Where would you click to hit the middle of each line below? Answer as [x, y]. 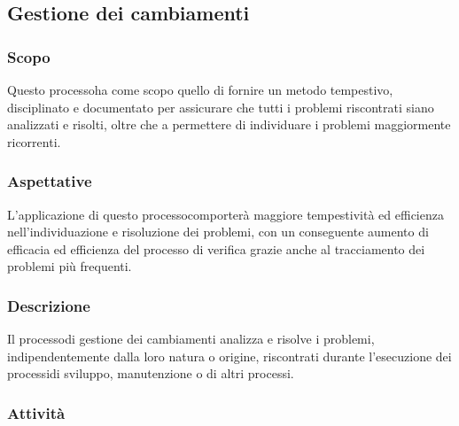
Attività [36, 412]
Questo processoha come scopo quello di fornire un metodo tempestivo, [200, 89]
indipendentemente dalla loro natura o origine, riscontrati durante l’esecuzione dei [229, 356]
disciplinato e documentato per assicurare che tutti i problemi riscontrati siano [221, 107]
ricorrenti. [34, 141]
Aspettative [50, 181]
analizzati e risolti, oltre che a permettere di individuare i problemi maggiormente [229, 124]
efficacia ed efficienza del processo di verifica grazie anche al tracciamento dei [216, 248]
